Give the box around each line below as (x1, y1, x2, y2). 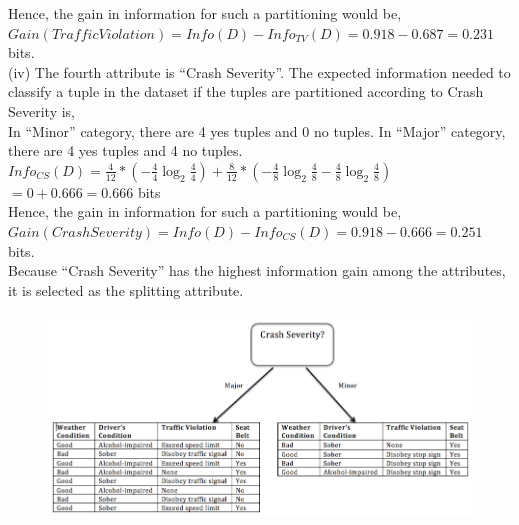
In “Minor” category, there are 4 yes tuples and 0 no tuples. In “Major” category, (8, 120, 506, 141)
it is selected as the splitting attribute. (8, 279, 244, 300)
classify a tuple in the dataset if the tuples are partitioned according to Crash (8, 81, 484, 102)
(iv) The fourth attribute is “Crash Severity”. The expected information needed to (8, 61, 511, 82)
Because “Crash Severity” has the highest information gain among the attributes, (8, 260, 506, 281)
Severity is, (8, 100, 76, 121)
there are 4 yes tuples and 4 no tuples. (8, 140, 243, 161)
